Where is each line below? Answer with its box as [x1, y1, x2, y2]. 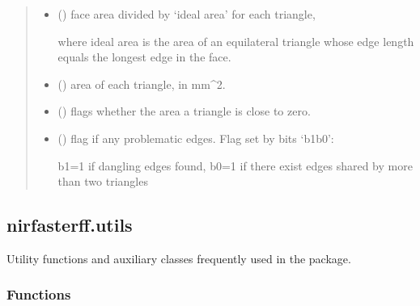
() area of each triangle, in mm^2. [57, 75, 226, 92]
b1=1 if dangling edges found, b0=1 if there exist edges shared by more [57, 157, 413, 174]
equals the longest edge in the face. [57, 48, 231, 65]
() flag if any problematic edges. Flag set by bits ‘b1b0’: [57, 129, 334, 146]
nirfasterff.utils [6, 212, 133, 237]
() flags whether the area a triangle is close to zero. [57, 103, 311, 119]
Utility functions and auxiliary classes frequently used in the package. [6, 249, 351, 266]
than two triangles [57, 173, 148, 190]
